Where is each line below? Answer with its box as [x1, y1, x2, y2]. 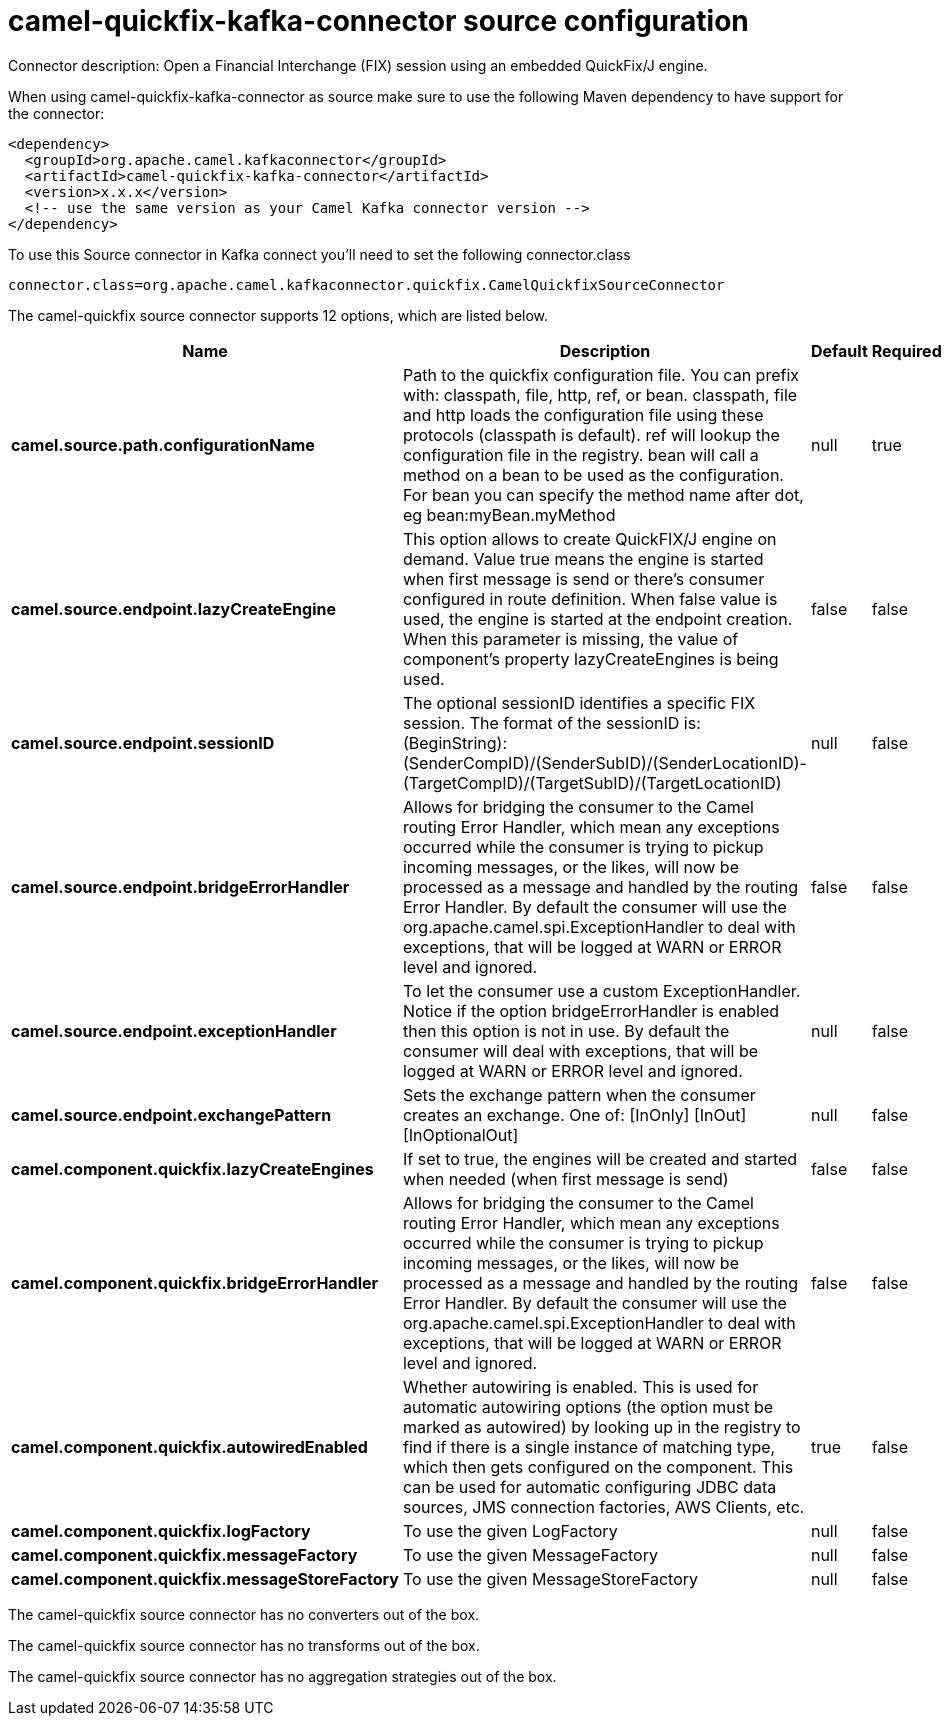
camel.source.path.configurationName [11, 434, 315, 455]
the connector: [8, 104, 105, 122]
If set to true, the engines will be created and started [402, 1148, 798, 1169]
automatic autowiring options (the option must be [402, 1396, 774, 1417]
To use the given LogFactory [402, 1520, 618, 1541]
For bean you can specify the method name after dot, [402, 484, 804, 505]
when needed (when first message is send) [402, 1168, 729, 1189]
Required [871, 340, 942, 361]
